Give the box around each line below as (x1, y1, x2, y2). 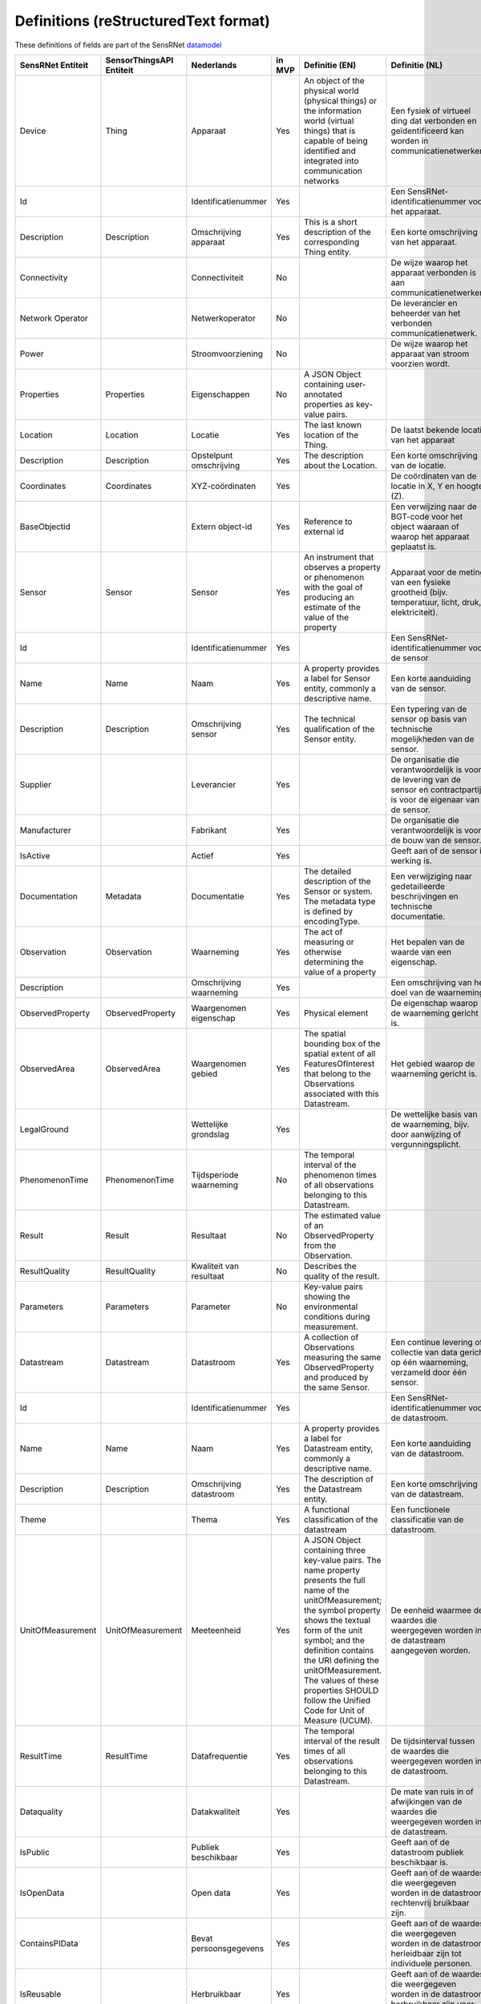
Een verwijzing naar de (390, 501, 477, 512)
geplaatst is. (390, 541, 437, 552)
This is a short (303, 216, 358, 228)
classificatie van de (390, 1513, 464, 1525)
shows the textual (303, 1614, 371, 1626)
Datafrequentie (191, 1750, 249, 1761)
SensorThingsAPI (105, 55, 174, 66)
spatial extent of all (303, 1048, 376, 1059)
